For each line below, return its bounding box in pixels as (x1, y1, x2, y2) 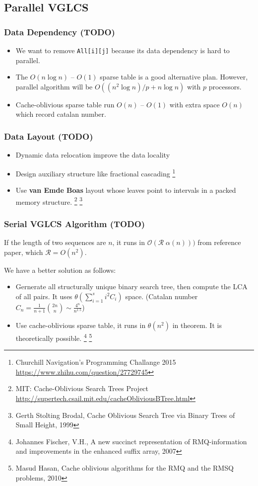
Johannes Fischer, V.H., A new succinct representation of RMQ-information (15, 436, 247, 446)
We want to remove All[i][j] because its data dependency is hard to (15, 45, 230, 55)
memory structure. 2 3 (15, 195, 83, 207)
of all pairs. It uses (15, 291, 72, 301)
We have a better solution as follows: (4, 264, 116, 275)
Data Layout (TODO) (4, 130, 93, 142)
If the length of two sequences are (4, 237, 106, 247)
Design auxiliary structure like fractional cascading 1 (15, 166, 176, 178)
